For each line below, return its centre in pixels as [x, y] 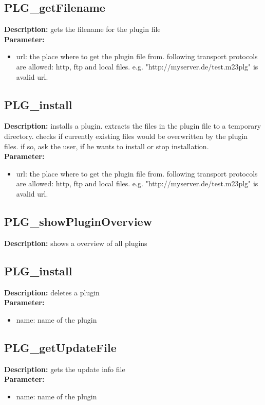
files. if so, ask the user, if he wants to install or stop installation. [107, 146]
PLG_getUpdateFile [60, 347]
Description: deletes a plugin [52, 292]
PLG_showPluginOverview [78, 221]
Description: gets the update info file [65, 369]
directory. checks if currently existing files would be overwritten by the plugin [126, 136]
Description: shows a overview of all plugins [76, 243]
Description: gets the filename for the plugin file [82, 29]
